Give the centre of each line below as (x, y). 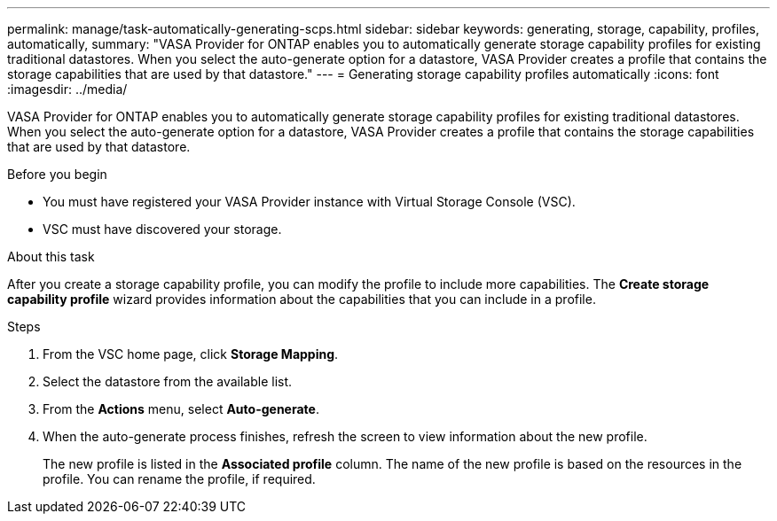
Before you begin (57, 174)
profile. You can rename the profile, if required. (179, 479)
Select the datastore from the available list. (168, 381)
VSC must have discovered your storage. (162, 229)
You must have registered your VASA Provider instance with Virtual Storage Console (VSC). (309, 202)
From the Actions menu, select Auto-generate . (181, 409)
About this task (51, 257)
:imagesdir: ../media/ (67, 89)
